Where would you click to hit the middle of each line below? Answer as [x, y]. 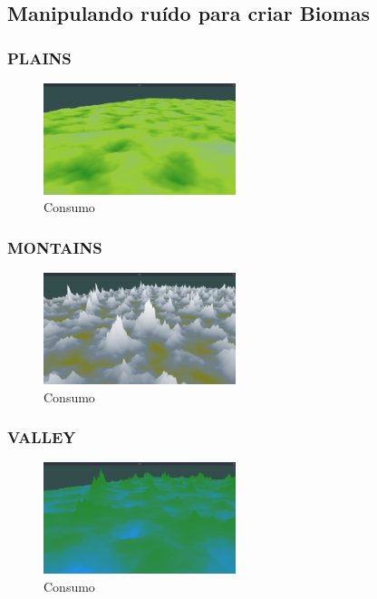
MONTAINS [55, 247]
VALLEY [42, 437]
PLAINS [39, 58]
